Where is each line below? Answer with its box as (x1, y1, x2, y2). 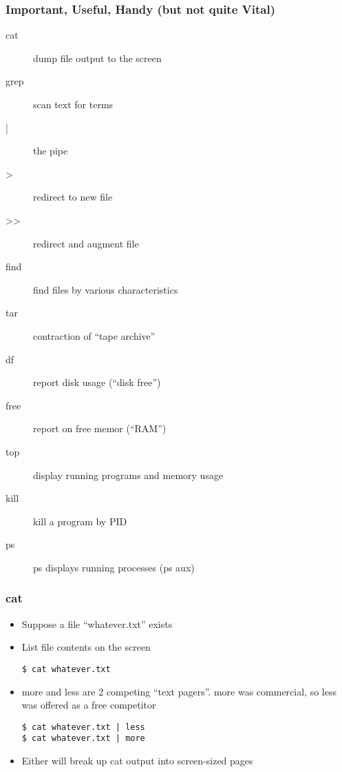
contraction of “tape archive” (33, 328, 156, 343)
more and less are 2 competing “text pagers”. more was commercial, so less (21, 684, 336, 698)
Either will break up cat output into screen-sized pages (21, 753, 253, 768)
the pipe (33, 143, 68, 158)
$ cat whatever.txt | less (21, 722, 145, 732)
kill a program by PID (33, 514, 127, 528)
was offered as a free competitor (21, 698, 156, 712)
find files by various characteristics (33, 282, 178, 296)
